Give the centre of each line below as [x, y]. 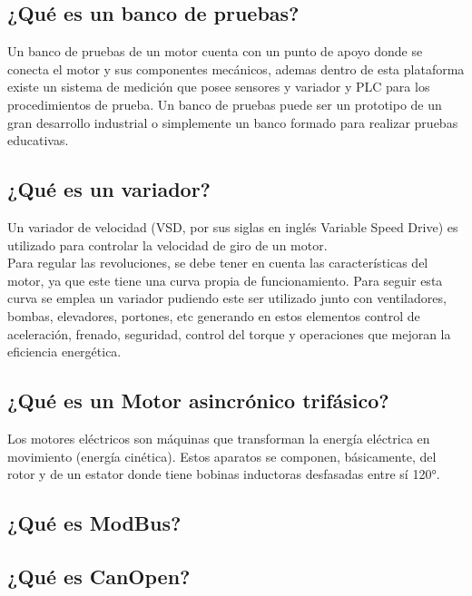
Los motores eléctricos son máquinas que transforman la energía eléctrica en [219, 438]
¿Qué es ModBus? [94, 523]
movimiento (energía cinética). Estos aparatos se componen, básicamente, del [222, 456]
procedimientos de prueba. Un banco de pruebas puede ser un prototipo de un [225, 104]
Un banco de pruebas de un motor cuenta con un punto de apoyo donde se [215, 51]
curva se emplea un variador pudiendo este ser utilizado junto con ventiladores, [227, 298]
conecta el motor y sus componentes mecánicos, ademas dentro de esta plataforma [236, 68]
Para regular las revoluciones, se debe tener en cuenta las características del [218, 263]
